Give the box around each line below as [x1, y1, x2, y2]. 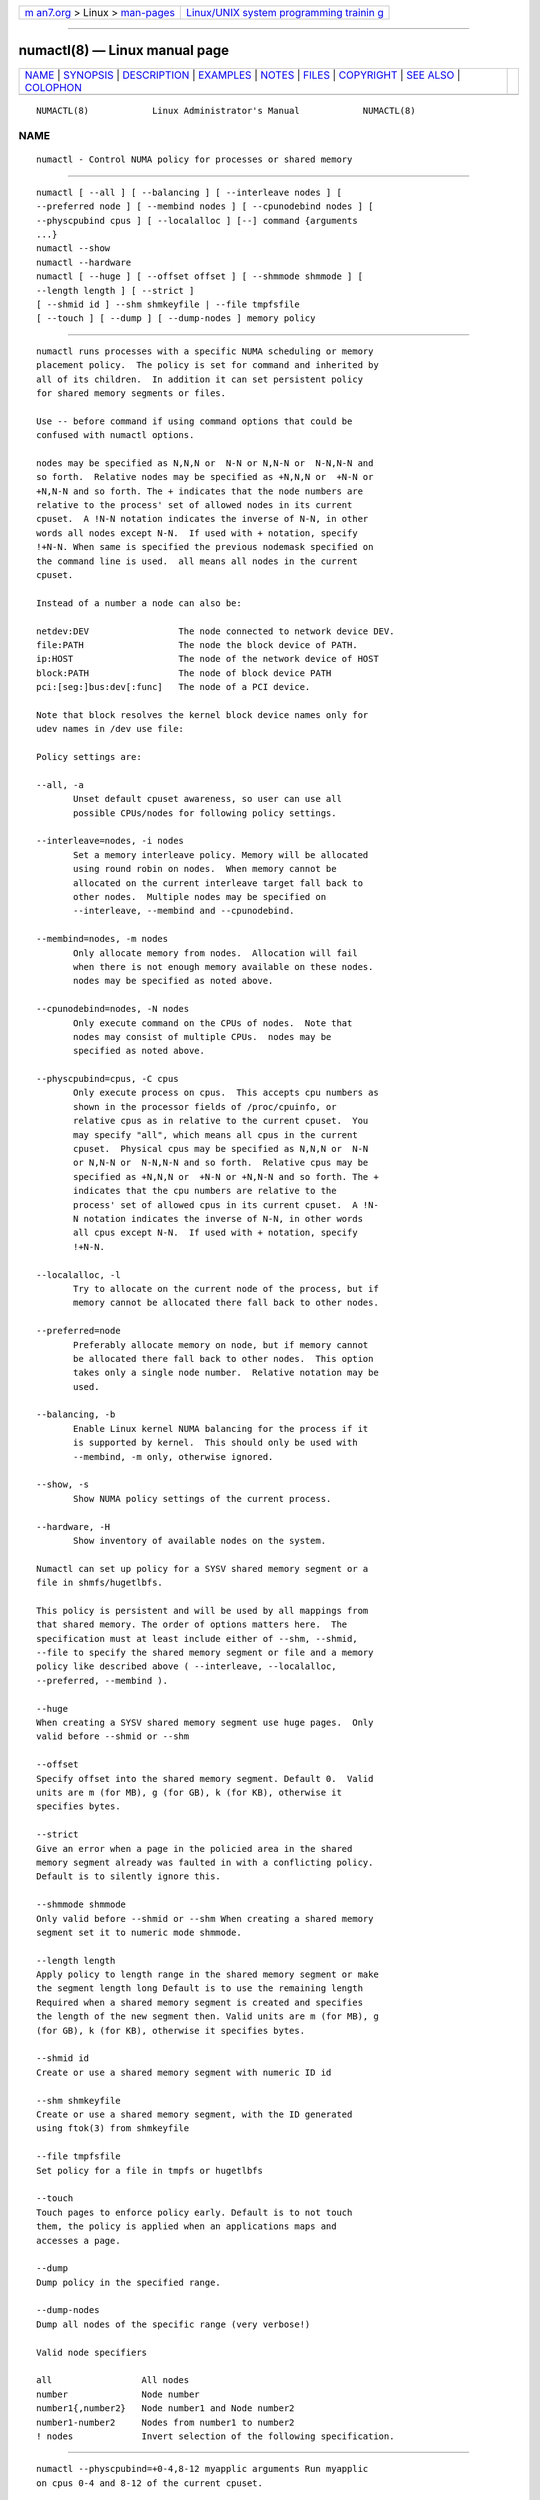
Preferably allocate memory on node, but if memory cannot [73, 1339, 369, 1350]
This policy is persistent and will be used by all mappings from [36, 1605, 369, 1616]
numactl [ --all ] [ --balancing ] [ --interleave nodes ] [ [36, 186, 342, 198]
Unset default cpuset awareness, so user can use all [73, 793, 342, 805]
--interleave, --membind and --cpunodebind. [73, 905, 295, 917]
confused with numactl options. [36, 430, 195, 441]
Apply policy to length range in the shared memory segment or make [36, 1969, 379, 1980]
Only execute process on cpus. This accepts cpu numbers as [73, 1087, 379, 1099]
